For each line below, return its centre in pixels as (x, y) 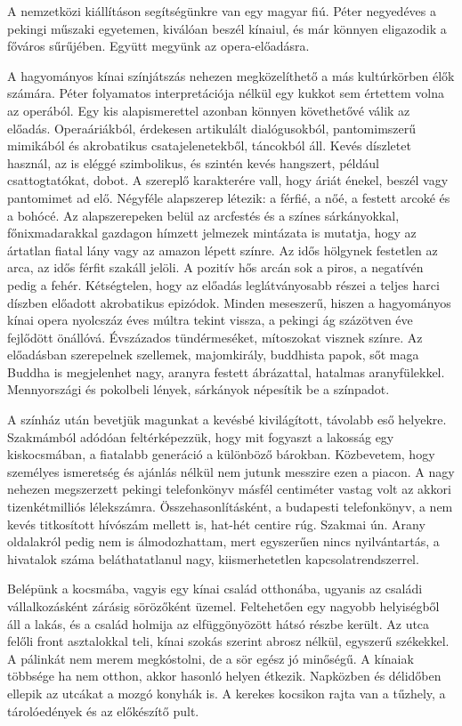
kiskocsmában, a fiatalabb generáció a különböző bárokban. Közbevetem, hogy (221, 454)
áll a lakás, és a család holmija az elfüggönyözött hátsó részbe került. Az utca (219, 623)
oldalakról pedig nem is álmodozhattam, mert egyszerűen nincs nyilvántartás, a (223, 541)
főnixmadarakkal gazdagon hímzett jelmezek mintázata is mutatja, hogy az (212, 233)
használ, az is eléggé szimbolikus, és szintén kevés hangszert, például (193, 162)
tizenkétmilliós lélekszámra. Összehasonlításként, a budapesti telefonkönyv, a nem (230, 507)
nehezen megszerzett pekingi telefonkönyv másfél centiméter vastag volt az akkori (229, 489)
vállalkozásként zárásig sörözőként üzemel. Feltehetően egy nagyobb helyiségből (223, 606)
